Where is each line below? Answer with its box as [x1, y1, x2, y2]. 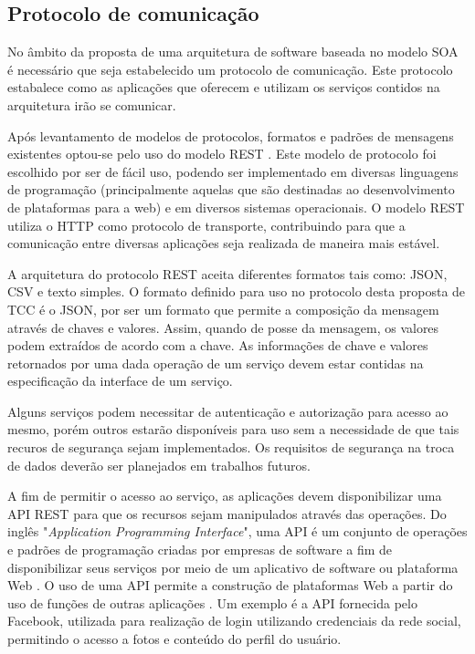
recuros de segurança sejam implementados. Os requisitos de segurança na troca [7, 438, 455, 457]
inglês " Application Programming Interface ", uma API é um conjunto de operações [7, 522, 468, 541]
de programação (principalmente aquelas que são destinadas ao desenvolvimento [7, 180, 455, 199]
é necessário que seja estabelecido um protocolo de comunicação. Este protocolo [7, 59, 453, 78]
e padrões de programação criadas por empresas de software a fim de [7, 540, 392, 559]
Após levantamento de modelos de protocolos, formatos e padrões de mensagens [7, 126, 454, 145]
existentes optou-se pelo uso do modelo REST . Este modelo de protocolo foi [7, 144, 437, 163]
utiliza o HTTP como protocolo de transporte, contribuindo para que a [7, 215, 406, 234]
